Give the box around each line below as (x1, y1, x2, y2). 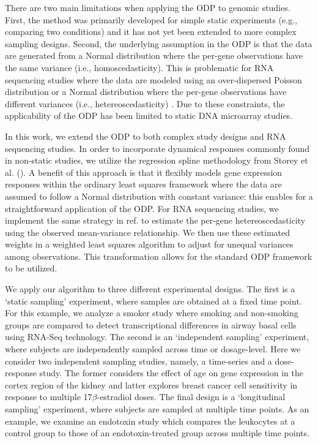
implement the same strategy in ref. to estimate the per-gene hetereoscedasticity (5, 214, 306, 227)
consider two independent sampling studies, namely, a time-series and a (5, 354, 272, 367)
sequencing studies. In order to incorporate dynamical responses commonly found (5, 142, 310, 154)
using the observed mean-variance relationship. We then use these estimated (5, 225, 290, 238)
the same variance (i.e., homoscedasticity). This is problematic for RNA (5, 61, 274, 74)
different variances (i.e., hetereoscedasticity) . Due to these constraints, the (5, 97, 285, 110)
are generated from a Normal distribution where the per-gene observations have (5, 49, 303, 62)
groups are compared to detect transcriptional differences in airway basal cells (5, 318, 297, 331)
